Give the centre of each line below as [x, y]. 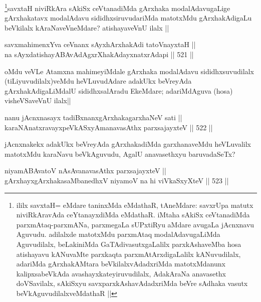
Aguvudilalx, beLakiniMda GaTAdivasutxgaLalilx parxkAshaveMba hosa [129, 244]
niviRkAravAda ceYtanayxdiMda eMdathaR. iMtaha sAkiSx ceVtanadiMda [133, 215]
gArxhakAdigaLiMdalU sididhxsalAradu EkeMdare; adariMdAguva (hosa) [119, 90]
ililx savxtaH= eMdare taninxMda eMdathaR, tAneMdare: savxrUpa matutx [135, 205]
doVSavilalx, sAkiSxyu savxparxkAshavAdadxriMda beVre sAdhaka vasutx [132, 283]
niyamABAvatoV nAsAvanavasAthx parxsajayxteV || [85, 171]
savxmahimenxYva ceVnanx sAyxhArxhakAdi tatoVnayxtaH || [100, 44]
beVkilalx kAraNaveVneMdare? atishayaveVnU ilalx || [87, 27]
